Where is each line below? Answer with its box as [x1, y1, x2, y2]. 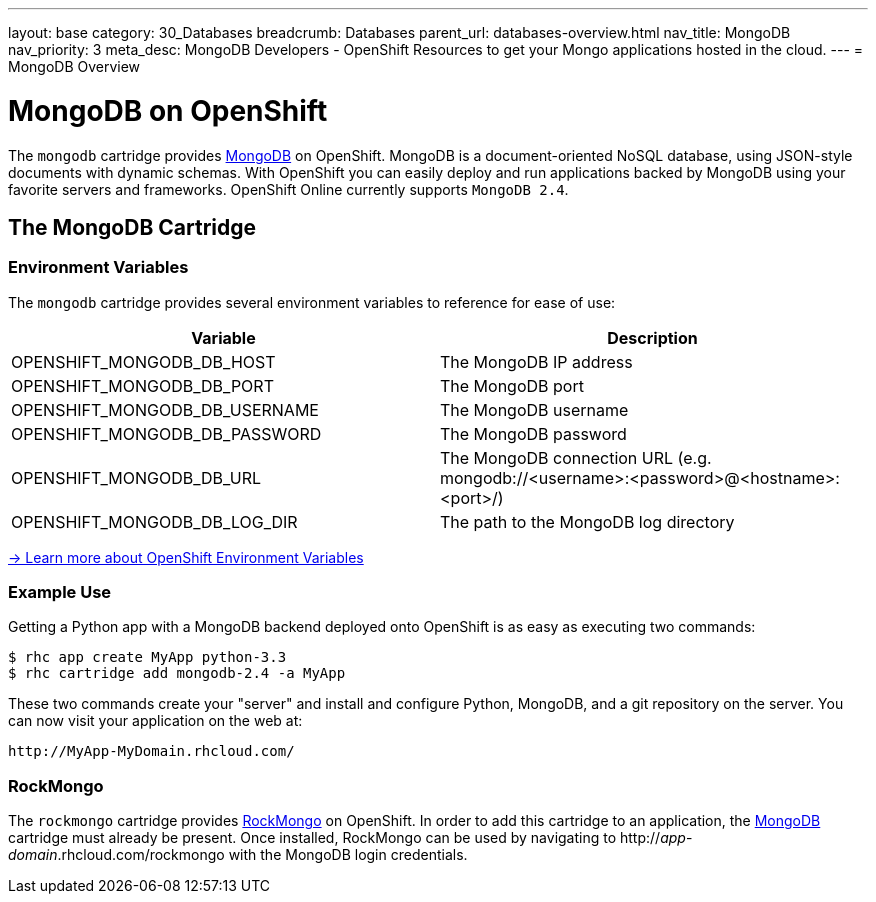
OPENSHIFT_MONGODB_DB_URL [11, 467, 261, 488]
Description [607, 327, 698, 348]
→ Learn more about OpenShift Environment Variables [8, 548, 364, 566]
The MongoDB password [440, 423, 627, 444]
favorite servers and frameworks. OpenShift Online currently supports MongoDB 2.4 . [8, 180, 569, 198]
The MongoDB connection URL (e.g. [440, 447, 712, 468]
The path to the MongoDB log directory [440, 511, 735, 532]
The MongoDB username [440, 399, 629, 420]
